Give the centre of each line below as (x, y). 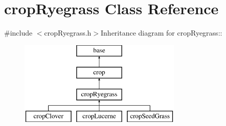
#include (18, 33)
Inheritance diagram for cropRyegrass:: (162, 33)
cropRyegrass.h (68, 33)
